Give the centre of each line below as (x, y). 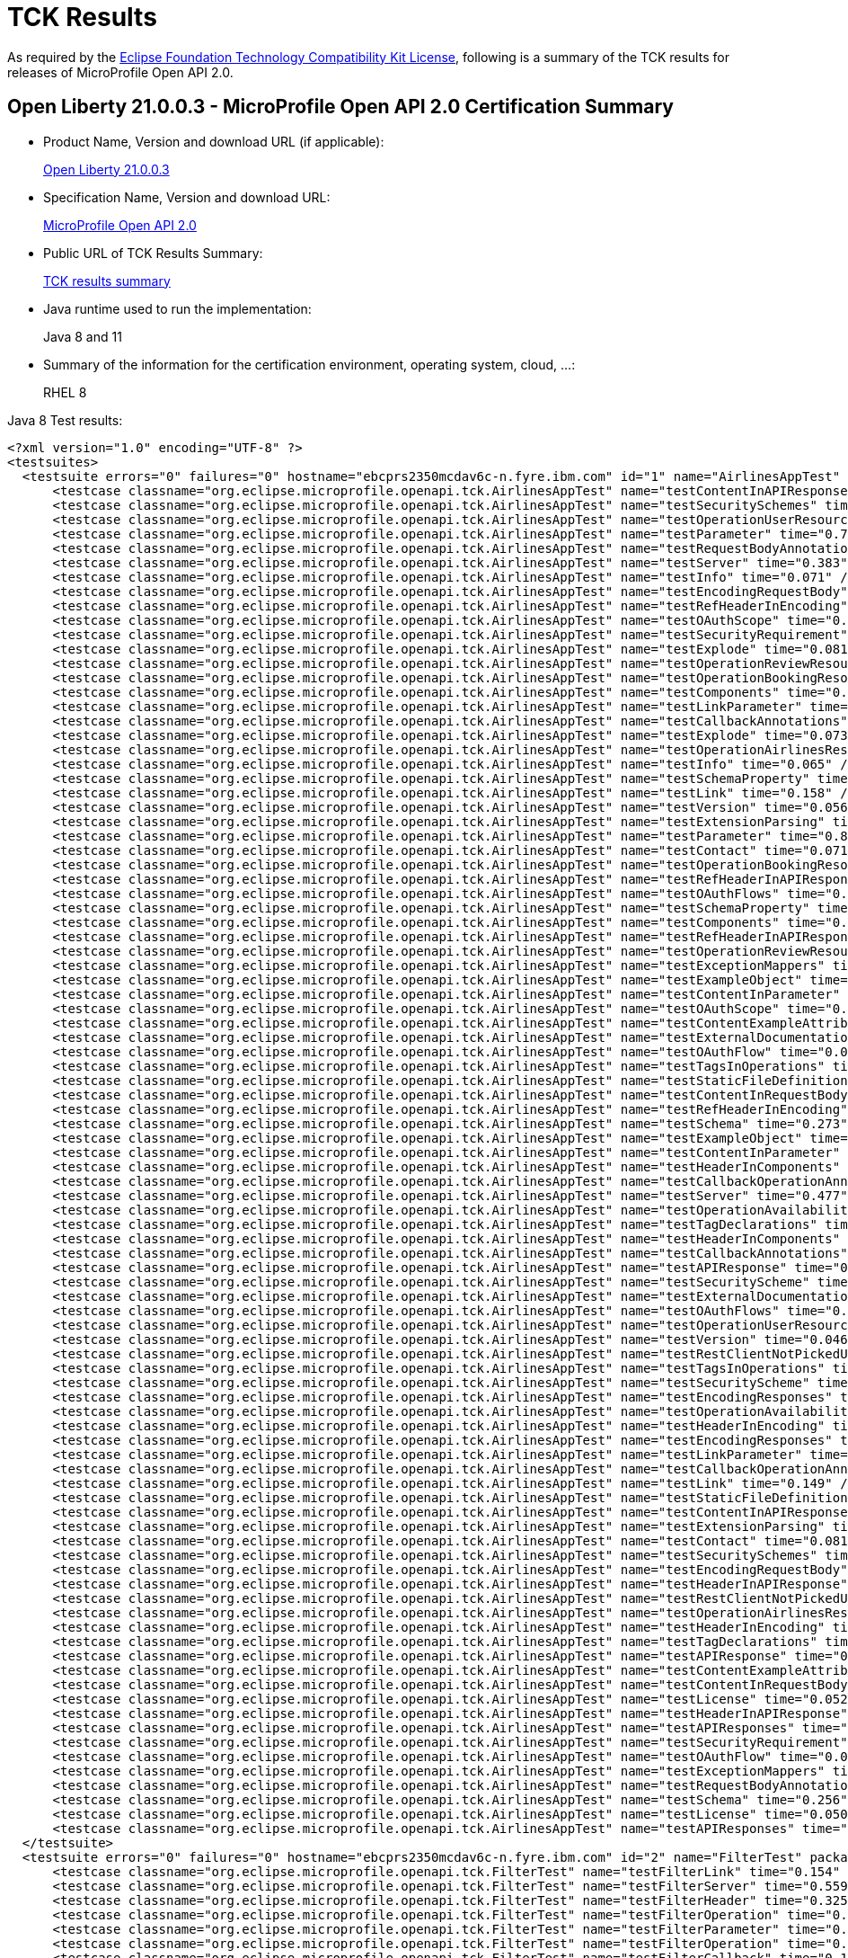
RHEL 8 (65, 392)
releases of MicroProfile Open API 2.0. (120, 72)
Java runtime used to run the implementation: (177, 308)
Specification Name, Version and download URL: (187, 197)
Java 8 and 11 (83, 336)
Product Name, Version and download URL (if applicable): (214, 141)
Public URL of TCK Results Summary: (153, 253)
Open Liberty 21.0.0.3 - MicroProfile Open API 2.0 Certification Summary (340, 107)
